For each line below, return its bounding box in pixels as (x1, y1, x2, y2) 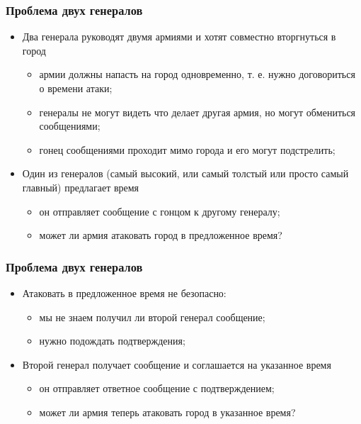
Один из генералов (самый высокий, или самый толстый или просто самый (22, 166, 349, 181)
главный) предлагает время (22, 179, 139, 194)
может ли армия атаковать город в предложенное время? (39, 228, 282, 242)
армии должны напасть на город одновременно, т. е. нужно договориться (39, 67, 355, 82)
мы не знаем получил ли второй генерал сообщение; (39, 309, 265, 324)
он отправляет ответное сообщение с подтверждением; (39, 381, 275, 396)
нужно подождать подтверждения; (39, 333, 185, 348)
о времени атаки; (39, 81, 113, 95)
